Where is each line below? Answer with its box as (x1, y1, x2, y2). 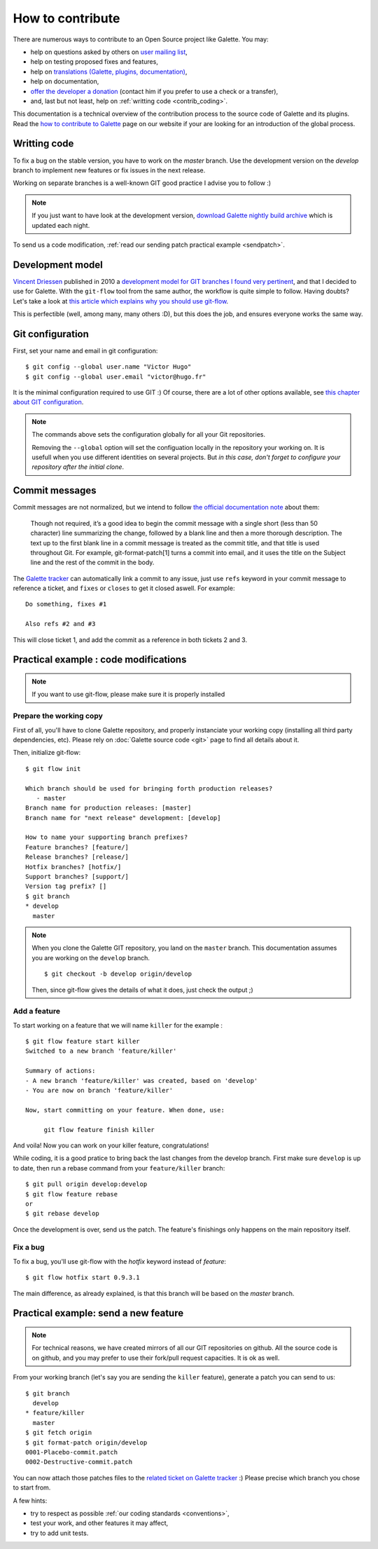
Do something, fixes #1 (25, 600, 107, 608)
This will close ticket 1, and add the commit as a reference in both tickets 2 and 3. (13, 635, 248, 644)
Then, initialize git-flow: (13, 749, 80, 757)
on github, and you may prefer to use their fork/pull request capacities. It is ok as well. (31, 1353, 280, 1362)
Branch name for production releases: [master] (25, 804, 192, 812)
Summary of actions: (25, 1067, 96, 1075)
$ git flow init (25, 765, 81, 772)
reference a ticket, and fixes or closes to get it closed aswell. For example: (13, 584, 235, 592)
